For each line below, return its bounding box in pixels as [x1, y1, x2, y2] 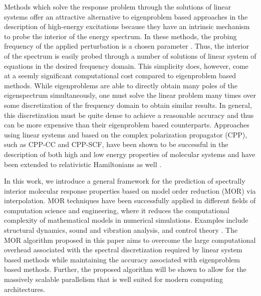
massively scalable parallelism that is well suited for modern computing [4, 274, 223, 284]
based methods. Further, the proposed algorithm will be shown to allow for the [4, 264, 246, 274]
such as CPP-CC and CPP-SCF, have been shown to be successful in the [4, 139, 228, 150]
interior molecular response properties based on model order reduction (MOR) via [4, 185, 256, 196]
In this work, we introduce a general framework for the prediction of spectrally [4, 176, 245, 186]
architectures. [4, 283, 46, 294]
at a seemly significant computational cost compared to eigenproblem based [4, 70, 236, 81]
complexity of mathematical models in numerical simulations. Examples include [4, 215, 248, 225]
